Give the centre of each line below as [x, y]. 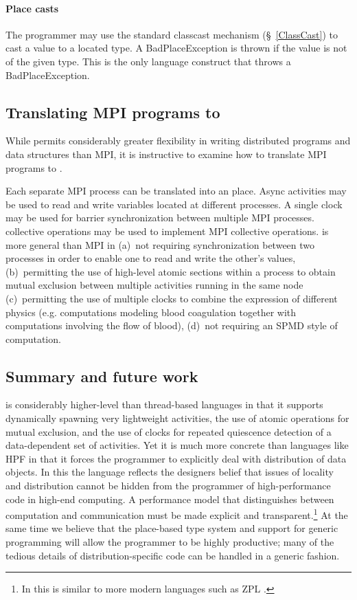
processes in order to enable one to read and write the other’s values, [151, 258]
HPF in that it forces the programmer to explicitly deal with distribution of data [176, 458]
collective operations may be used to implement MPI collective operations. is [167, 231]
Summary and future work [102, 376]
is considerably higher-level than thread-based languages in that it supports [164, 404]
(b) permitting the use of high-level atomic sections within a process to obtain [171, 271]
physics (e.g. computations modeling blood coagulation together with [151, 312]
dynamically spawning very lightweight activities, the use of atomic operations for [177, 418]
